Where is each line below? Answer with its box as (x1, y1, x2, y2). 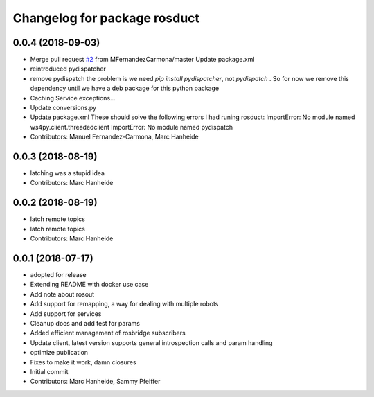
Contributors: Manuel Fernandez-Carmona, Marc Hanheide (30, 132, 199, 141)
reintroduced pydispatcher (30, 64, 107, 73)
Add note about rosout (30, 290, 95, 298)
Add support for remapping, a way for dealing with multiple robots (30, 300, 219, 308)
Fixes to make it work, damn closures (30, 358, 136, 367)
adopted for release (30, 271, 87, 279)
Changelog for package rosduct (12, 10, 200, 26)
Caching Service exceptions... (30, 94, 116, 102)
